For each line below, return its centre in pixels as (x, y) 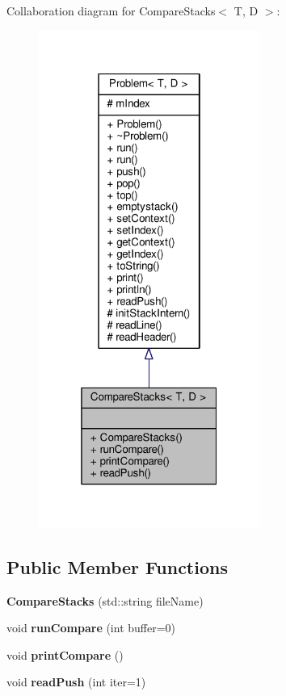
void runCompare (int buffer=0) (91, 628)
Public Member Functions (117, 566)
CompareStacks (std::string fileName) (105, 600)
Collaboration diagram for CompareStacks (111, 10)
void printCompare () (65, 654)
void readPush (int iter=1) (76, 682)
